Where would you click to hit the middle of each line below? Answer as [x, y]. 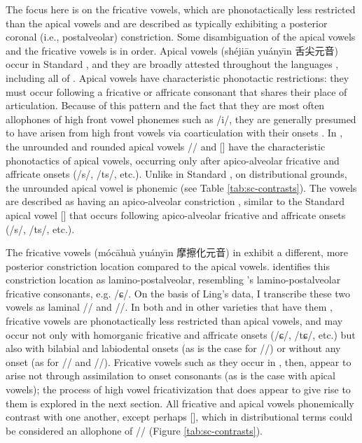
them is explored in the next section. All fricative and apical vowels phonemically [180, 403]
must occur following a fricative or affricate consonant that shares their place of [176, 91]
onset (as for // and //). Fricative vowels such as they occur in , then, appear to [179, 361]
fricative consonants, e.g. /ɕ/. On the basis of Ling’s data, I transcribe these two [178, 293]
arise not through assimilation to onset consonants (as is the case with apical [170, 375]
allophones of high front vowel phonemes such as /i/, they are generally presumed [181, 119]
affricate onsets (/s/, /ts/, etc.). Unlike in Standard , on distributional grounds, [176, 174]
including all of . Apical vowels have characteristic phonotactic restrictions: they [177, 77]
